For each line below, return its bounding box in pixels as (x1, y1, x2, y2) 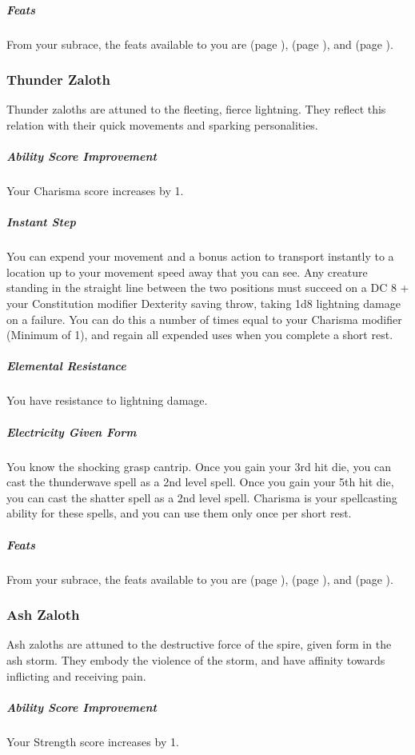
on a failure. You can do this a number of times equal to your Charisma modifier (6, 310, 402, 327)
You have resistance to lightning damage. (6, 392, 208, 409)
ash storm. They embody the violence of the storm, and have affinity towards (6, 651, 385, 668)
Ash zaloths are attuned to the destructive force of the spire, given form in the (6, 636, 392, 653)
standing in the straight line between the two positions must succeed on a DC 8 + (6, 279, 409, 296)
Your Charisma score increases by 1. (6, 182, 184, 199)
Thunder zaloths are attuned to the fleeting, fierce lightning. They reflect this (6, 101, 386, 118)
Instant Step (6, 214, 76, 230)
